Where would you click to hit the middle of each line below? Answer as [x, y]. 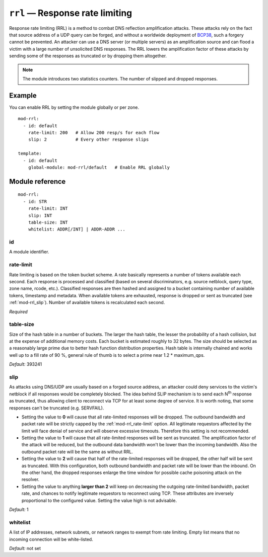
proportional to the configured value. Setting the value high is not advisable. [99, 500]
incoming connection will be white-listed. [51, 539]
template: [30, 154]
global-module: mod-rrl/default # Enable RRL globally [99, 167]
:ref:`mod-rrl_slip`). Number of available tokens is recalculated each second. [87, 303]
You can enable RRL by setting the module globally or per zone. [74, 107]
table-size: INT [48, 222]
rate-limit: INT [48, 208]
